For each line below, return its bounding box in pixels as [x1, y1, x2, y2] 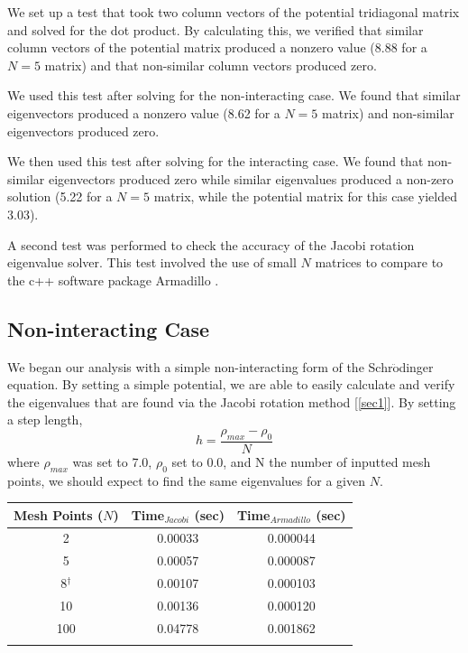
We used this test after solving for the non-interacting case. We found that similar [7, 86, 461, 105]
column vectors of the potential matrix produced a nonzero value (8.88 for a [7, 38, 427, 57]
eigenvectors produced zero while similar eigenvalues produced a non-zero [49, 169, 454, 188]
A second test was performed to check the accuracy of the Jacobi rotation [7, 235, 415, 254]
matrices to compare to [315, 253, 444, 272]
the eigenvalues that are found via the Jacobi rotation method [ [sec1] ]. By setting [7, 392, 456, 411]
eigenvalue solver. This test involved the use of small [7, 253, 297, 272]
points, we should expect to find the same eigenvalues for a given [7, 471, 365, 490]
